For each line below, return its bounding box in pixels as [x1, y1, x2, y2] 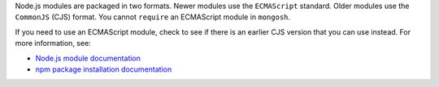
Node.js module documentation [35, 53, 141, 63]
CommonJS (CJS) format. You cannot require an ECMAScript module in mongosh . [15, 12, 291, 22]
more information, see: [15, 39, 91, 48]
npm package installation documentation [35, 64, 172, 74]
